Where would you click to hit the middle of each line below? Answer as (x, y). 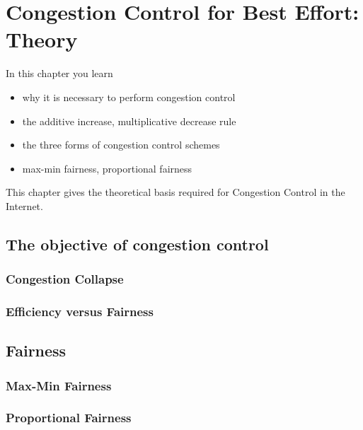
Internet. (24, 205)
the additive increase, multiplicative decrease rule (129, 121)
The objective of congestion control (137, 244)
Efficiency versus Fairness (80, 312)
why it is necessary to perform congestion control (129, 97)
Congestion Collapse (65, 279)
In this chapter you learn (59, 73)
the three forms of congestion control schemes (121, 145)
